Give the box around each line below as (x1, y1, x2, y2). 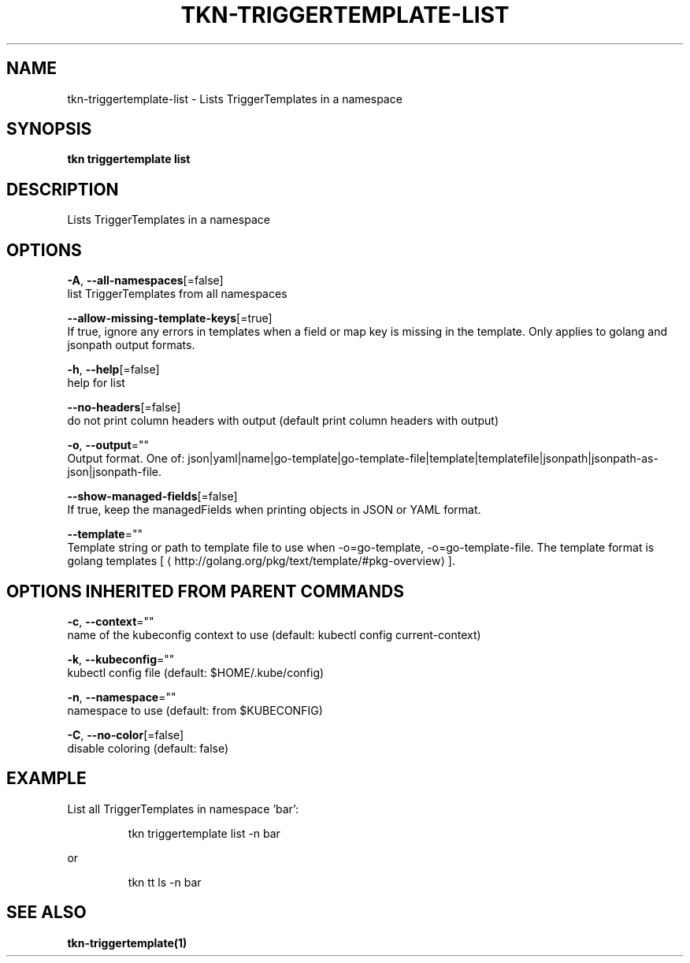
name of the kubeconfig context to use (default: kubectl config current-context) (67, 627, 481, 641)
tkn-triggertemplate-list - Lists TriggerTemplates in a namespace (67, 91, 402, 106)
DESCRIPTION (6, 179, 119, 199)
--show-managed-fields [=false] (67, 489, 238, 504)
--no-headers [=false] (67, 400, 181, 415)
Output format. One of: (67, 452, 185, 466)
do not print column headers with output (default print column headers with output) (67, 414, 499, 428)
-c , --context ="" (67, 614, 154, 628)
